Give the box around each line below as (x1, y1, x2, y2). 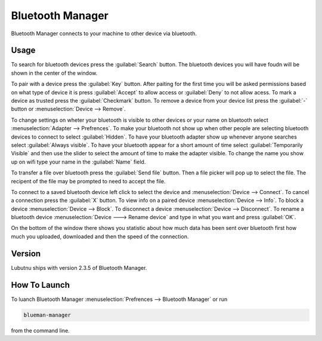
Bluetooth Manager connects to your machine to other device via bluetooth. (11, 30, 197, 37)
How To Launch (11, 279, 70, 290)
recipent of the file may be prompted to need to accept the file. (11, 177, 166, 185)
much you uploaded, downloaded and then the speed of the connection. (11, 233, 189, 240)
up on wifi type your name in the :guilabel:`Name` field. (11, 158, 146, 165)
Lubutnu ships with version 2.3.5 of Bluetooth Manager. (11, 264, 147, 271)
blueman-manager (23, 311, 72, 318)
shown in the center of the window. (11, 69, 98, 76)
